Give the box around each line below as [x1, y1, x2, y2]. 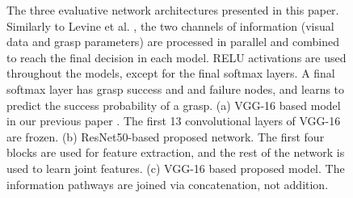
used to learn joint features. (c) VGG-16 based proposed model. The [6, 159, 345, 176]
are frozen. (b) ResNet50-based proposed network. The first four [6, 128, 325, 145]
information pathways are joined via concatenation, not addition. [6, 175, 329, 192]
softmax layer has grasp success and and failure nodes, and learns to [6, 80, 345, 97]
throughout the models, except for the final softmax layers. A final [6, 65, 335, 82]
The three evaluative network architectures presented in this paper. [6, 2, 339, 18]
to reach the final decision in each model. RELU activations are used [6, 48, 347, 65]
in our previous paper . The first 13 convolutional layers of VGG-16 [6, 112, 341, 129]
